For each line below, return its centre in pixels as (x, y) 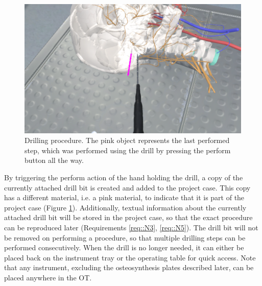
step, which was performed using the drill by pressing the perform (128, 150)
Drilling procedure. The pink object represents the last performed (127, 140)
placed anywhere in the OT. (48, 277)
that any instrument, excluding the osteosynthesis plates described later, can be (129, 267)
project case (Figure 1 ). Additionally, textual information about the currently (125, 207)
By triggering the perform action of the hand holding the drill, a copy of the (124, 177)
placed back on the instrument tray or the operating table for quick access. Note (130, 257)
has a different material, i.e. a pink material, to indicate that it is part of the (124, 197)
